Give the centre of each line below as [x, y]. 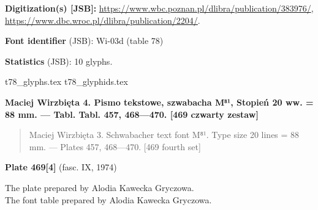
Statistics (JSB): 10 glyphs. [59, 61]
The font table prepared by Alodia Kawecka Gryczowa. [108, 199]
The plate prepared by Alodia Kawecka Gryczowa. [100, 187]
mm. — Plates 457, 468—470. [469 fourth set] [115, 146]
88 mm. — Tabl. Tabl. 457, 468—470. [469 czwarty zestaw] [132, 114]
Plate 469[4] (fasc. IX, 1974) [61, 167]
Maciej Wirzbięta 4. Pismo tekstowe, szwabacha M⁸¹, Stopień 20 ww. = [159, 102]
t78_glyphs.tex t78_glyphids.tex [66, 81]
